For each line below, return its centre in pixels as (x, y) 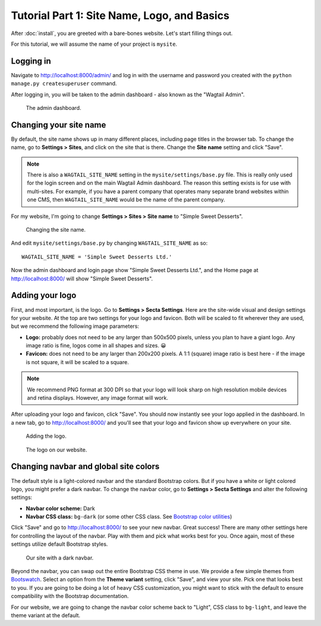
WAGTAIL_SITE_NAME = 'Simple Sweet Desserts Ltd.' (97, 257)
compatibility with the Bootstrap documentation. (70, 596)
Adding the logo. (46, 436)
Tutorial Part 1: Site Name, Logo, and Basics (120, 15)
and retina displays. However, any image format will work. (98, 398)
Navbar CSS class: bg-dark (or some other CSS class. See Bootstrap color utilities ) (129, 517)
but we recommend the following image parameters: (75, 326)
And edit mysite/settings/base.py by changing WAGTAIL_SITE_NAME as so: (109, 243)
